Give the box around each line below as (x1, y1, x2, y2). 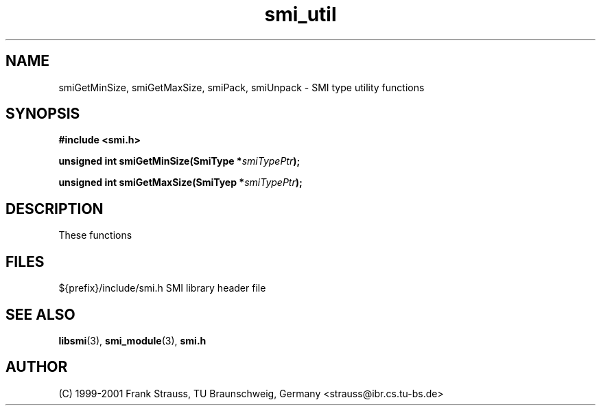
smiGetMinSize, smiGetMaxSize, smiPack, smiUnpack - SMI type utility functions (58, 81, 425, 93)
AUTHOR (5, 358, 68, 376)
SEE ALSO (5, 305, 75, 323)
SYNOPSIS (5, 105, 80, 123)
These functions (58, 229, 132, 242)
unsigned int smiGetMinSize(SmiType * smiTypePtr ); (58, 155, 300, 167)
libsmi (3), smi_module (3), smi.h (58, 334, 207, 347)
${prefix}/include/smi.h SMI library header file (58, 282, 266, 294)
